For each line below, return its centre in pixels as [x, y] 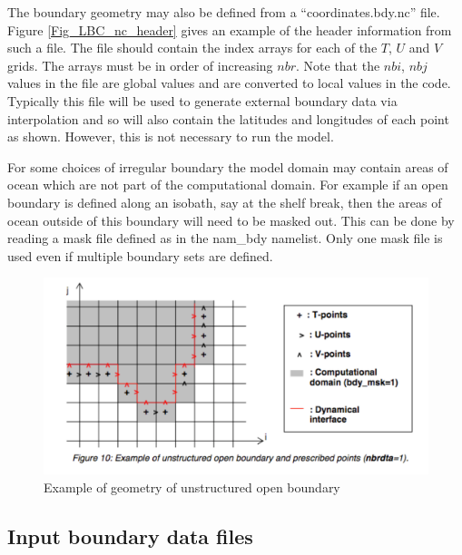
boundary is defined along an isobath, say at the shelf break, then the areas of [225, 202]
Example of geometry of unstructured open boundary [192, 487]
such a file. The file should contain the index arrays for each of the [192, 48]
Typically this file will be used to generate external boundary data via [202, 100]
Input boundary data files [130, 536]
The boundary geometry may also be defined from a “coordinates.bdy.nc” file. [224, 12]
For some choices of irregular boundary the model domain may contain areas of [228, 166]
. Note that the [338, 65]
